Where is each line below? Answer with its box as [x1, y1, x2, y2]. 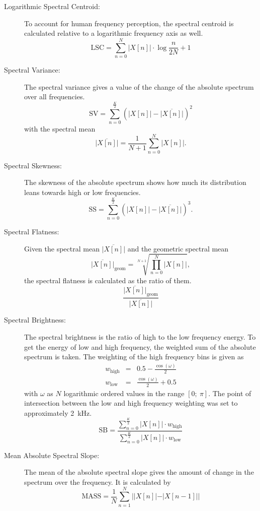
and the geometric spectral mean [127, 243, 229, 253]
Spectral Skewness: [4, 160, 62, 170]
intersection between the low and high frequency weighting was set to [24, 398, 238, 408]
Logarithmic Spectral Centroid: [4, 1, 100, 11]
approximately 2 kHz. [24, 407, 92, 418]
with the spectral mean [24, 123, 96, 134]
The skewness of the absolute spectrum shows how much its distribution [24, 177, 246, 187]
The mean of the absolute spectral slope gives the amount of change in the [24, 467, 254, 477]
